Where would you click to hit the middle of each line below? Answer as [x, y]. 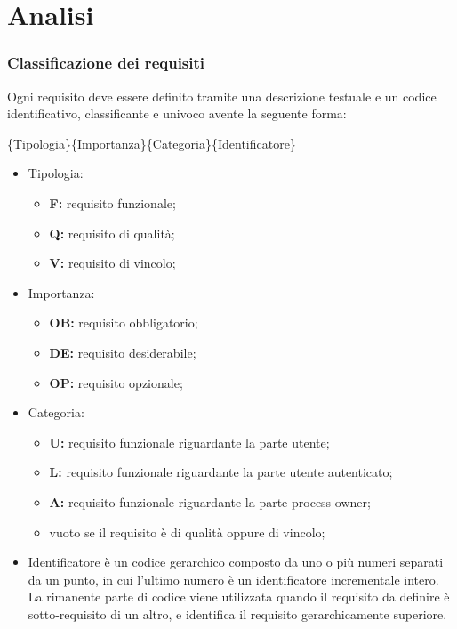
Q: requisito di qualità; [112, 233]
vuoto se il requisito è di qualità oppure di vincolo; [187, 532]
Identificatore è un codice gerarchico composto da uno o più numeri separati [236, 562]
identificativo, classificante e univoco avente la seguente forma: [177, 113]
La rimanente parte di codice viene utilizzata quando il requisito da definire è [239, 597]
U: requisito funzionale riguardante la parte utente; [189, 442]
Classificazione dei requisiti [106, 63]
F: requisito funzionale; [112, 202]
